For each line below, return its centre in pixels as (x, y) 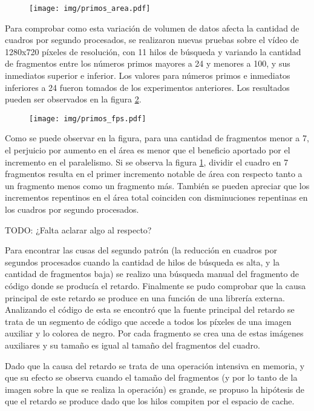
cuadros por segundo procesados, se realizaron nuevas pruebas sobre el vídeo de (152, 40)
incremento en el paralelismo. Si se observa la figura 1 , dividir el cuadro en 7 (147, 162)
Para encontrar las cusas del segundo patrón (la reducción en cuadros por (141, 250)
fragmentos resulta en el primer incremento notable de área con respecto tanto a (154, 174)
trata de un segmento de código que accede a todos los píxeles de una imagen (148, 321)
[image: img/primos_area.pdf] (90, 8)
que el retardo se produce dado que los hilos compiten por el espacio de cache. (150, 401)
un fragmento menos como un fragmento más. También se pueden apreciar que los (157, 185)
